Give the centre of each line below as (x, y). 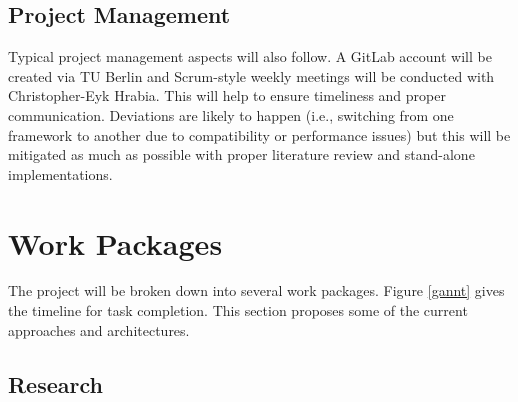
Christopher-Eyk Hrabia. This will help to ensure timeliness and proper (227, 95)
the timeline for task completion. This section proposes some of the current (238, 310)
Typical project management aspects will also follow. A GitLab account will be (250, 56)
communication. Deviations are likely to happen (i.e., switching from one (231, 114)
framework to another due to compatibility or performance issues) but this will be (259, 134)
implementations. (60, 173)
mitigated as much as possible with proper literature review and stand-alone (241, 154)
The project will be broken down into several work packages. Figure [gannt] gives (256, 290)
